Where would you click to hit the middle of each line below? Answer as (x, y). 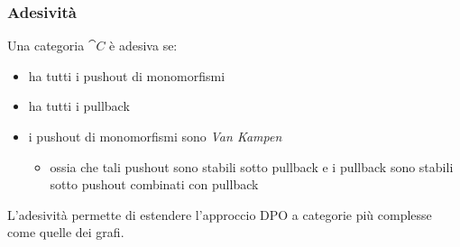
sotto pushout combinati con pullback (154, 184)
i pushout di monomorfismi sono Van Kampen (155, 136)
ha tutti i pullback (79, 106)
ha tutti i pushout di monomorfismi (127, 75)
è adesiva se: (143, 46)
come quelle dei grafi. (66, 232)
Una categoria (46, 46)
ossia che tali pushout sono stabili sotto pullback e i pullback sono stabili (252, 166)
